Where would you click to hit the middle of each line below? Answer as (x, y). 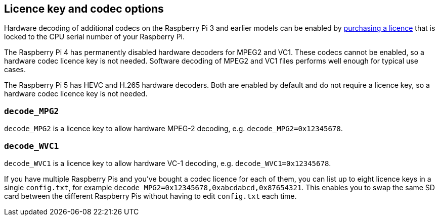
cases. (15, 70)
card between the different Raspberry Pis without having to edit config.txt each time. (150, 196)
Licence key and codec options (84, 9)
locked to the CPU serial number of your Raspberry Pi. (95, 37)
